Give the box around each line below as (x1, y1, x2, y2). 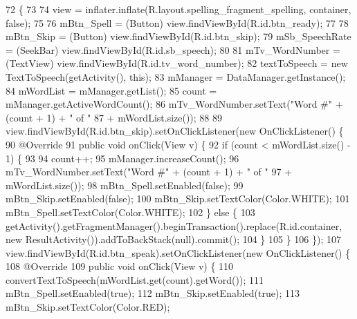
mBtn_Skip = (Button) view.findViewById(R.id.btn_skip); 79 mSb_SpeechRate (6, 29, 351, 43)
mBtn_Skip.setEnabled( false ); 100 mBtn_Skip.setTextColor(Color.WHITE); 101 (6, 191, 350, 206)
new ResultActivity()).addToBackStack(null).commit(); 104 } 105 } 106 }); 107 (6, 232, 342, 246)
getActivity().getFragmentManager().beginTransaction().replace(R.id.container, (6, 218, 342, 233)
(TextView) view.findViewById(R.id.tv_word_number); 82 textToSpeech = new (6, 56, 348, 70)
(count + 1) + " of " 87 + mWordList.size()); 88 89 (6, 110, 223, 124)
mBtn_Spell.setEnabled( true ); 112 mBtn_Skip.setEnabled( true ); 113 (6, 286, 300, 300)
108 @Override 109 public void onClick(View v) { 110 (6, 259, 234, 273)
